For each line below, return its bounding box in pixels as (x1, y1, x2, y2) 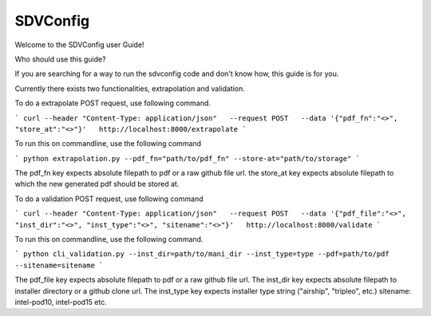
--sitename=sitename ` (14, 260, 104, 270)
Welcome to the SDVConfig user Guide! (14, 40, 144, 49)
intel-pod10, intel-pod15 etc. (14, 297, 107, 306)
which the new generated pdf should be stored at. (14, 180, 180, 189)
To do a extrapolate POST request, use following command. (14, 98, 212, 108)
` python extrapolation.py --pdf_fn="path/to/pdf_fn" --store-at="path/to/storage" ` (14, 154, 361, 163)
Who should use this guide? (14, 54, 107, 64)
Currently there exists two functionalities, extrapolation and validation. (14, 84, 245, 93)
